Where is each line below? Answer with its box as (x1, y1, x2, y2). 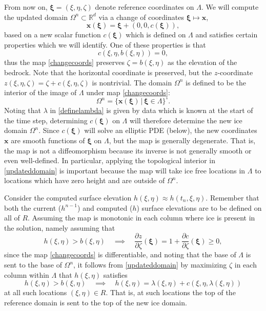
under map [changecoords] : (86, 87, 170, 98)
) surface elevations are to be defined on (136, 202, 262, 213)
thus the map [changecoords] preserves (4, 57, 125, 68)
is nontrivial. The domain (92, 77, 172, 87)
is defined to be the (186, 77, 246, 87)
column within (4, 269, 49, 280)
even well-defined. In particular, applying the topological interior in (4, 155, 216, 166)
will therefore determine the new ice (129, 115, 242, 125)
